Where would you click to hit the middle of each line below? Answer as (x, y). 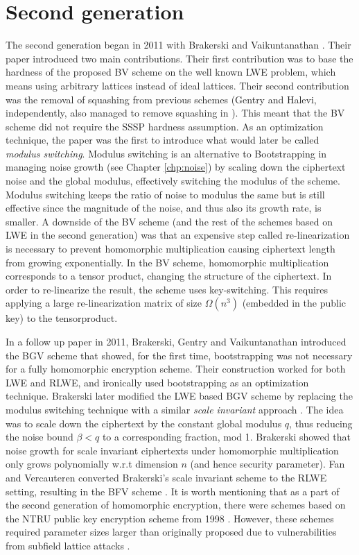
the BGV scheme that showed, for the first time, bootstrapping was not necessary (179, 355)
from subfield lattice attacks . (68, 545)
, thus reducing (321, 423)
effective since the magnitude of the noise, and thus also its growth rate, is (164, 208)
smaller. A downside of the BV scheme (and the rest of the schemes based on (169, 221)
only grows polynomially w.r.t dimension (92, 464)
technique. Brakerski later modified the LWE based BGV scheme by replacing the (179, 396)
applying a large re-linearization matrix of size (104, 303)
